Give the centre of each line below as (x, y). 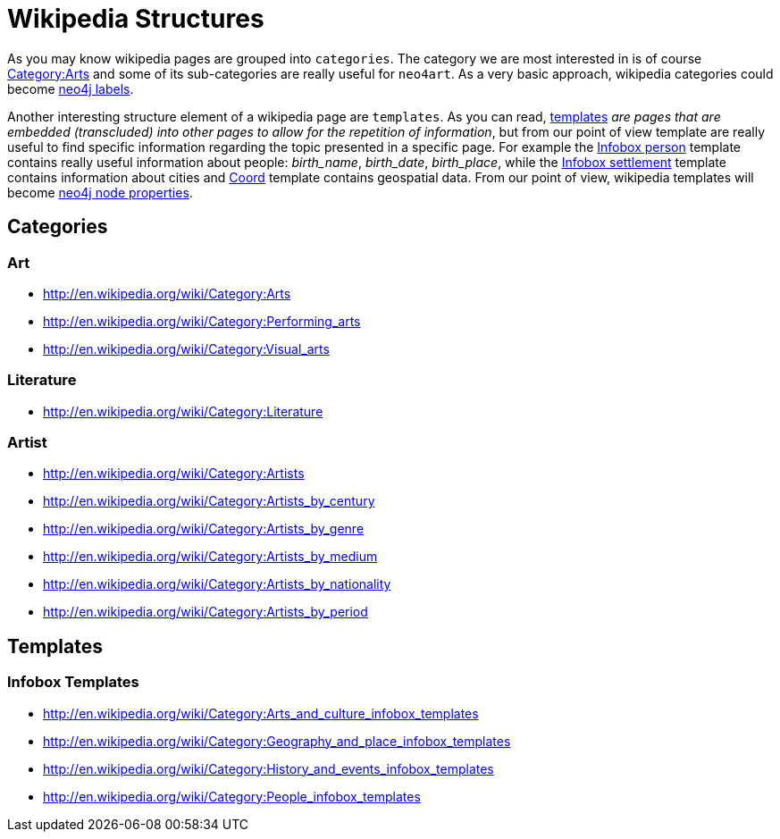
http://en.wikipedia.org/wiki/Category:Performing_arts (202, 321)
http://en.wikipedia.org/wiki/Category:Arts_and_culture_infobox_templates (261, 713)
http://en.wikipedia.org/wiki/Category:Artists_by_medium (210, 557)
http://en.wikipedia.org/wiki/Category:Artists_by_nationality (217, 584)
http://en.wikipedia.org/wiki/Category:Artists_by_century (209, 501)
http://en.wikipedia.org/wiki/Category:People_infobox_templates (232, 796)
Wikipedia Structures (136, 19)
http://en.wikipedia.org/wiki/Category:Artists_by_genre (204, 529)
